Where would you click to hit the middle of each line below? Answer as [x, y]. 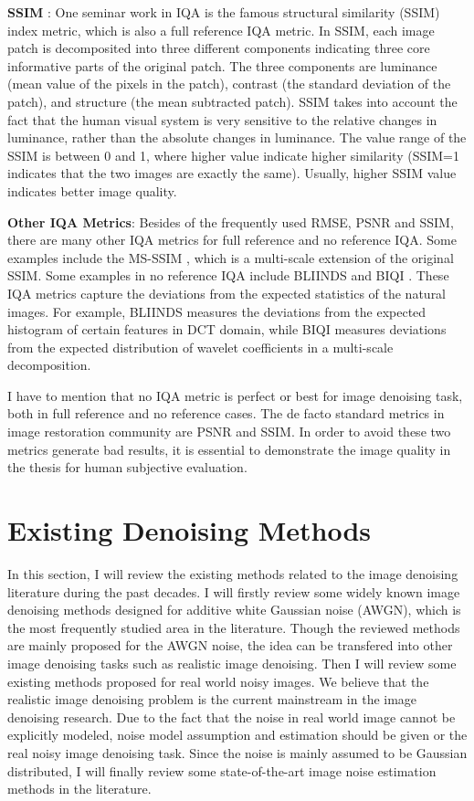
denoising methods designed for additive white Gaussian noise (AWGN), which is [234, 610]
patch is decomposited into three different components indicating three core [219, 48]
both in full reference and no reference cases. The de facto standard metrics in [226, 413]
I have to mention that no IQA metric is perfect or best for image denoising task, [235, 395]
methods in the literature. [79, 789]
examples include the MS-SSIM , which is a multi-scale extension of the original [231, 257]
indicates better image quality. [92, 190]
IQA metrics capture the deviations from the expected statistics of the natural [227, 293]
